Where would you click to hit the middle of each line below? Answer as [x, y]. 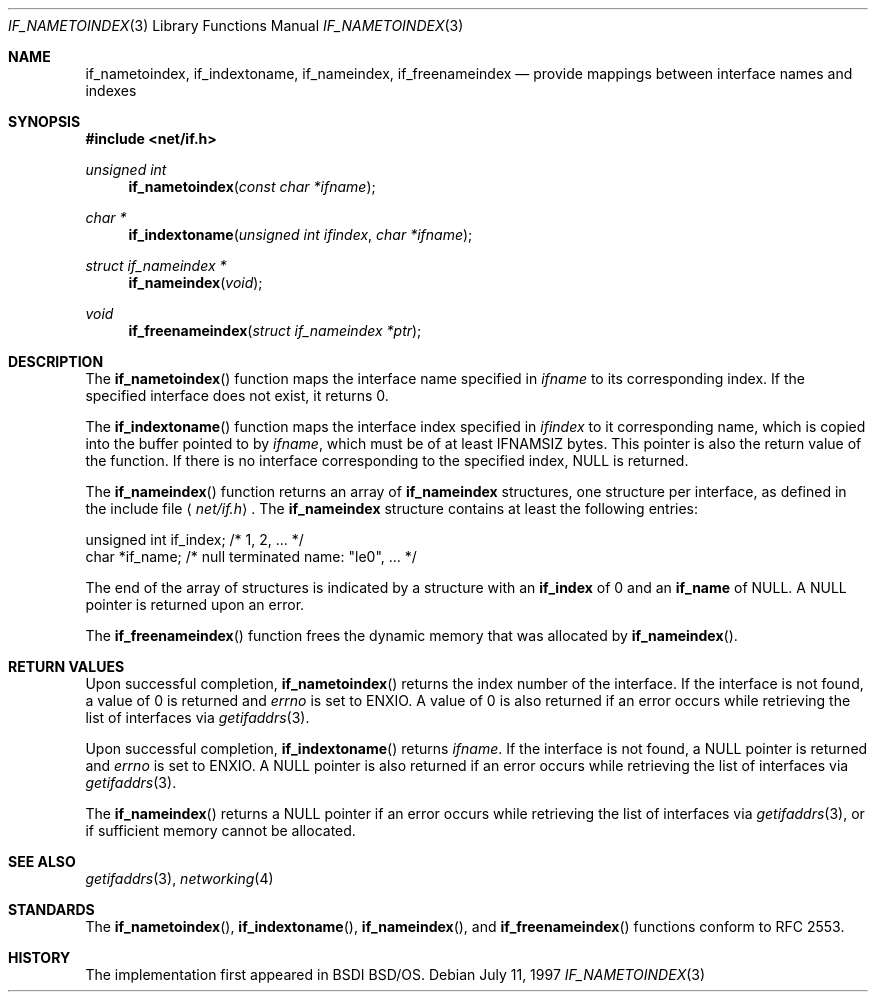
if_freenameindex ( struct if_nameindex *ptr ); [275, 330]
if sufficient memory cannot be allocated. [220, 830]
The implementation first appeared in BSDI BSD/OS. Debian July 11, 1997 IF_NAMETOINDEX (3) [395, 974]
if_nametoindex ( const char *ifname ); [252, 186]
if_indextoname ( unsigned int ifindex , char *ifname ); [300, 234]
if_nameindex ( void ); [195, 282]
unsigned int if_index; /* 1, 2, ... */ [194, 539]
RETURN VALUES [66, 666]
